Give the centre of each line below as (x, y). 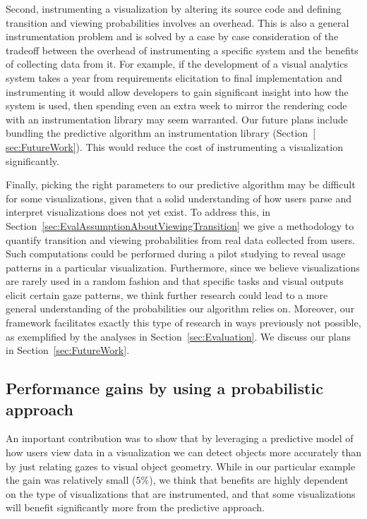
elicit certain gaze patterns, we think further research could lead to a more (167, 294)
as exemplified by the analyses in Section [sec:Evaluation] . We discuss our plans (178, 336)
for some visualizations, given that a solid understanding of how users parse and (179, 198)
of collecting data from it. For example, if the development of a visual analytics (177, 64)
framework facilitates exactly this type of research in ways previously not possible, (183, 323)
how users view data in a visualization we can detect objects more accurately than (183, 452)
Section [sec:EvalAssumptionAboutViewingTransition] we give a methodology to (180, 225)
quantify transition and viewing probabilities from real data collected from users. (180, 239)
